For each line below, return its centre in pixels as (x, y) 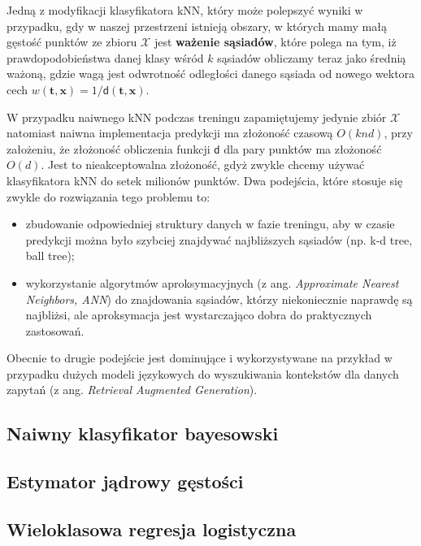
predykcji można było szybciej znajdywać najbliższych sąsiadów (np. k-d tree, (219, 239)
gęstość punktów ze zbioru (72, 42)
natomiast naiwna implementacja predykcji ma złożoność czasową (170, 133)
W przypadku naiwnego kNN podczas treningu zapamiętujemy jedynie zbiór (197, 117)
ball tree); (50, 256)
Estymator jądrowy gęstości (125, 481)
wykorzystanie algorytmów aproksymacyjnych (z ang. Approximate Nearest (212, 282)
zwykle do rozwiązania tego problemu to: (109, 196)
